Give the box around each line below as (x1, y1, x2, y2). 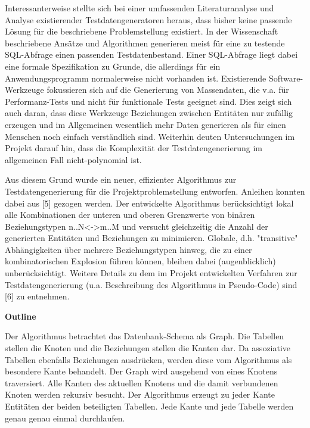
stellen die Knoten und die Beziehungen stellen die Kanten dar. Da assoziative (5, 342, 291, 354)
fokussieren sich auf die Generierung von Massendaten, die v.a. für (46, 83, 289, 96)
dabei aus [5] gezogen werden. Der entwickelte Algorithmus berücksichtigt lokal (5, 196, 294, 209)
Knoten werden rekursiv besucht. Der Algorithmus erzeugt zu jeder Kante (5, 388, 275, 401)
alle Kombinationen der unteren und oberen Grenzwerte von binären (5, 208, 255, 221)
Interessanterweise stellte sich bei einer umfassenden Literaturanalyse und (5, 2, 274, 14)
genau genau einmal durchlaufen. (5, 411, 125, 424)
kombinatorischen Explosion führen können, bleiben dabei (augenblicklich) (5, 255, 276, 267)
